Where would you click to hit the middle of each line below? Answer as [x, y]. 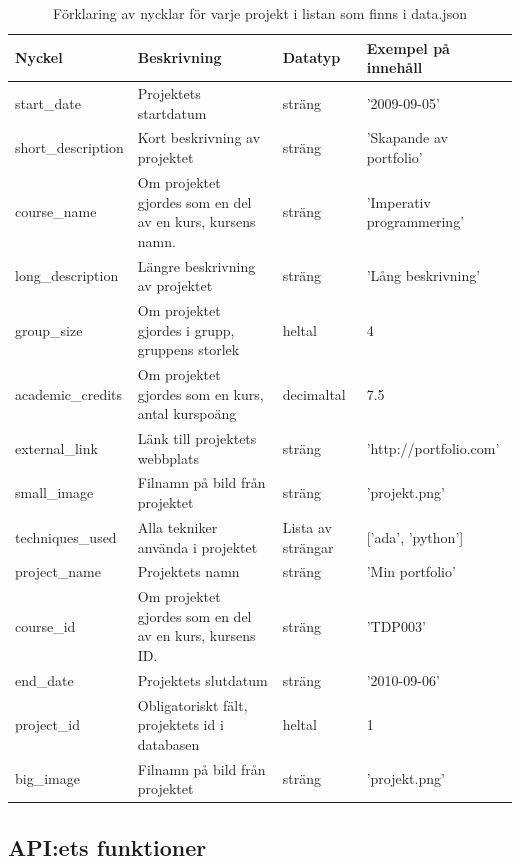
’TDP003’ [396, 625]
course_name [56, 211]
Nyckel [39, 57]
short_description [69, 147]
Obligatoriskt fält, [192, 704]
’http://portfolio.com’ [433, 447]
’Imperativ [398, 201]
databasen [168, 743]
